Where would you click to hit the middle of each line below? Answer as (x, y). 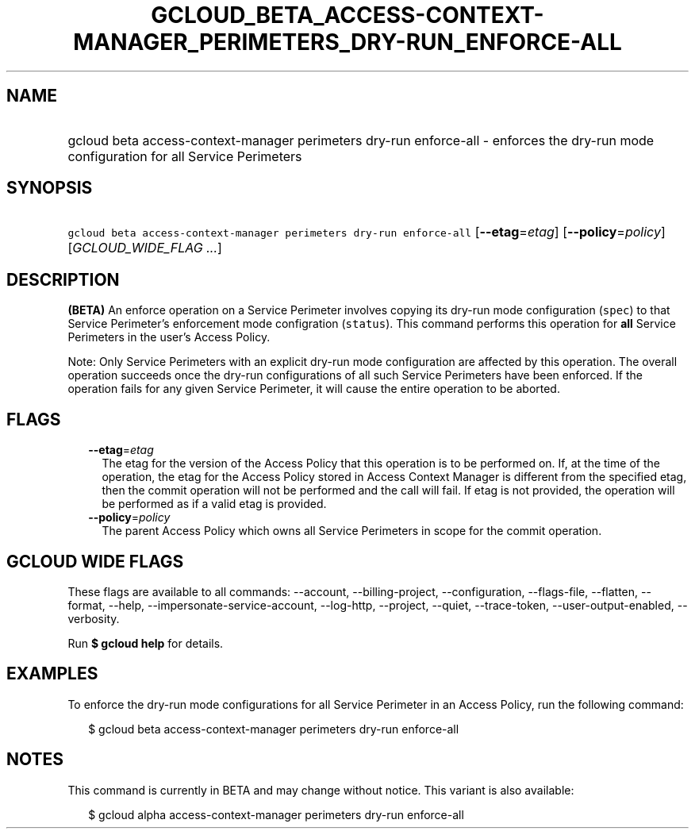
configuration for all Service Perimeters (185, 156)
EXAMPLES (52, 674)
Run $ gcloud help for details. (146, 643)
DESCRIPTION (63, 279)
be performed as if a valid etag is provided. (214, 504)
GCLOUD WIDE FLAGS (95, 561)
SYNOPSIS (50, 188)
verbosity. (94, 618)
